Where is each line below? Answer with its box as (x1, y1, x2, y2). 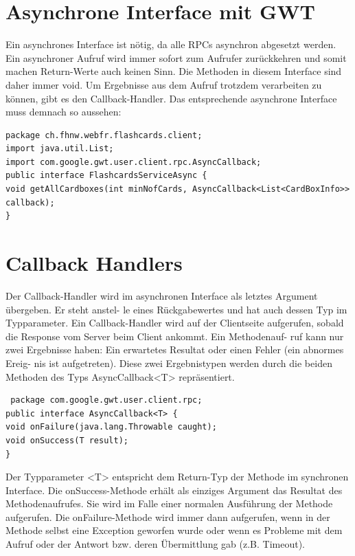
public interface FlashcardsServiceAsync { (5, 170, 207, 181)
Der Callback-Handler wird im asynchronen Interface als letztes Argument (5, 288, 318, 302)
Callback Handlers (5, 249, 183, 277)
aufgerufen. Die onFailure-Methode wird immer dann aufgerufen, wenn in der (5, 509, 330, 524)
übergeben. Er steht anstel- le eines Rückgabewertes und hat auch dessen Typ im (5, 302, 347, 316)
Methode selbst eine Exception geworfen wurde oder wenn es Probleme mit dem (5, 523, 343, 537)
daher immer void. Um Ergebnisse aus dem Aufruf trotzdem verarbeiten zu (5, 77, 322, 91)
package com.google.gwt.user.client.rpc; (10, 395, 203, 405)
